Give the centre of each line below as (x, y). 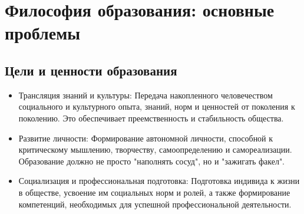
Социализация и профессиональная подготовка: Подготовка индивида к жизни (159, 181)
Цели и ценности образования (91, 70)
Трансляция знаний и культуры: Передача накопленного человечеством (146, 95)
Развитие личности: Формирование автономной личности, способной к (146, 138)
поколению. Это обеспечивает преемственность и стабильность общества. (151, 118)
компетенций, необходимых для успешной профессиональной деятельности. (155, 204)
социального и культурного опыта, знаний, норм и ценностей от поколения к (157, 106)
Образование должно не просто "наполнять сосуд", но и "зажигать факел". (152, 161)
